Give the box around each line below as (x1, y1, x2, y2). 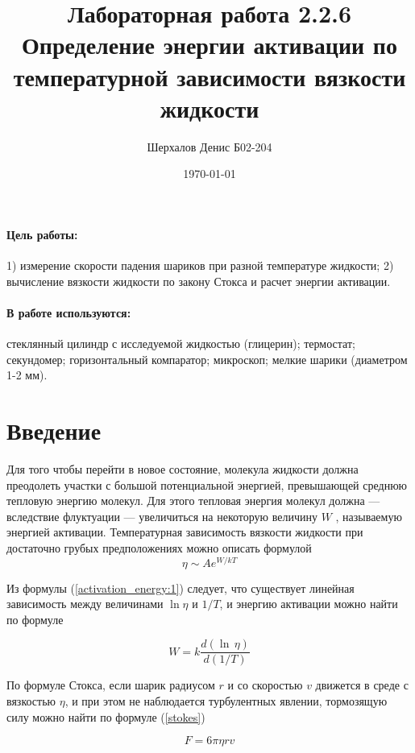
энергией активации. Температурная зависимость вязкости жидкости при (6, 523, 363, 540)
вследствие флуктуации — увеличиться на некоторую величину (6, 507, 317, 524)
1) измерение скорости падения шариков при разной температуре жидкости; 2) (6, 257, 394, 274)
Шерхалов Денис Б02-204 (147, 138, 272, 155)
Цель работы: (6, 225, 78, 242)
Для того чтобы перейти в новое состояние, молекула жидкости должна (6, 460, 359, 477)
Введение (6, 414, 102, 447)
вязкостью (6, 693, 56, 710)
